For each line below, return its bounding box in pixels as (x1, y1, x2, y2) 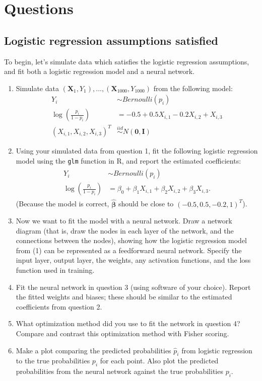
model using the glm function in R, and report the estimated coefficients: (16, 155, 241, 166)
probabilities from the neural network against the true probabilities (16, 366, 223, 376)
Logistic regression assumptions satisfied (4, 32, 218, 48)
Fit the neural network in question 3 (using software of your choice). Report (16, 281, 251, 292)
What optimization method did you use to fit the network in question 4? (16, 318, 240, 329)
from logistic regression (181, 345, 252, 355)
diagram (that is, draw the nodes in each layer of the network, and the (16, 225, 234, 236)
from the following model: (153, 83, 233, 93)
